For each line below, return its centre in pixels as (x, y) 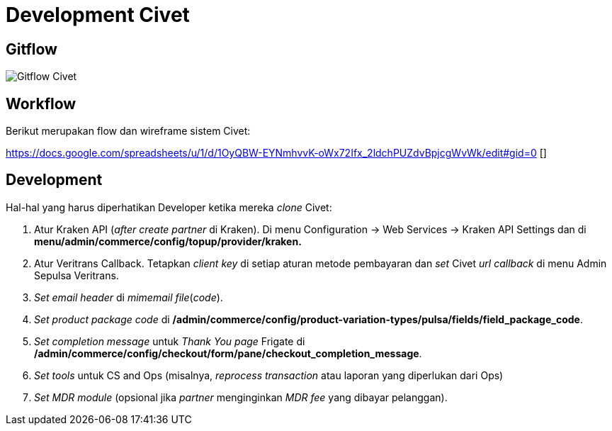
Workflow (41, 103)
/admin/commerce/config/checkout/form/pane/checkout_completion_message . (228, 353)
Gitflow (32, 49)
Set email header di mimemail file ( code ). (129, 297)
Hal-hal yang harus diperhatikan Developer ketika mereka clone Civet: (169, 207)
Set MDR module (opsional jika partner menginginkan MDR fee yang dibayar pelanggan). (241, 397)
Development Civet (98, 15)
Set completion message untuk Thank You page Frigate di (170, 341)
